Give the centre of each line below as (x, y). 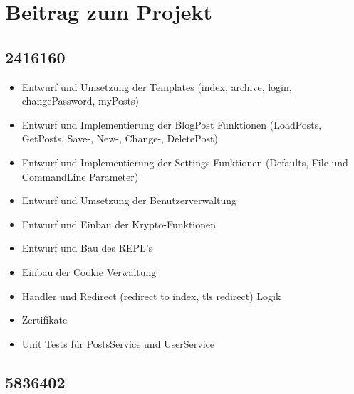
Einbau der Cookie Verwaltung (89, 271)
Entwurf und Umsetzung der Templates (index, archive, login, (157, 86)
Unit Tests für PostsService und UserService (118, 343)
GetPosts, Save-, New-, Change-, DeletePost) (120, 138)
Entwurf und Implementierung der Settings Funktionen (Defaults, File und (185, 162)
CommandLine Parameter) (80, 176)
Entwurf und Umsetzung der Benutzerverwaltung (129, 200)
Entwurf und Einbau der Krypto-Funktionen (119, 224)
